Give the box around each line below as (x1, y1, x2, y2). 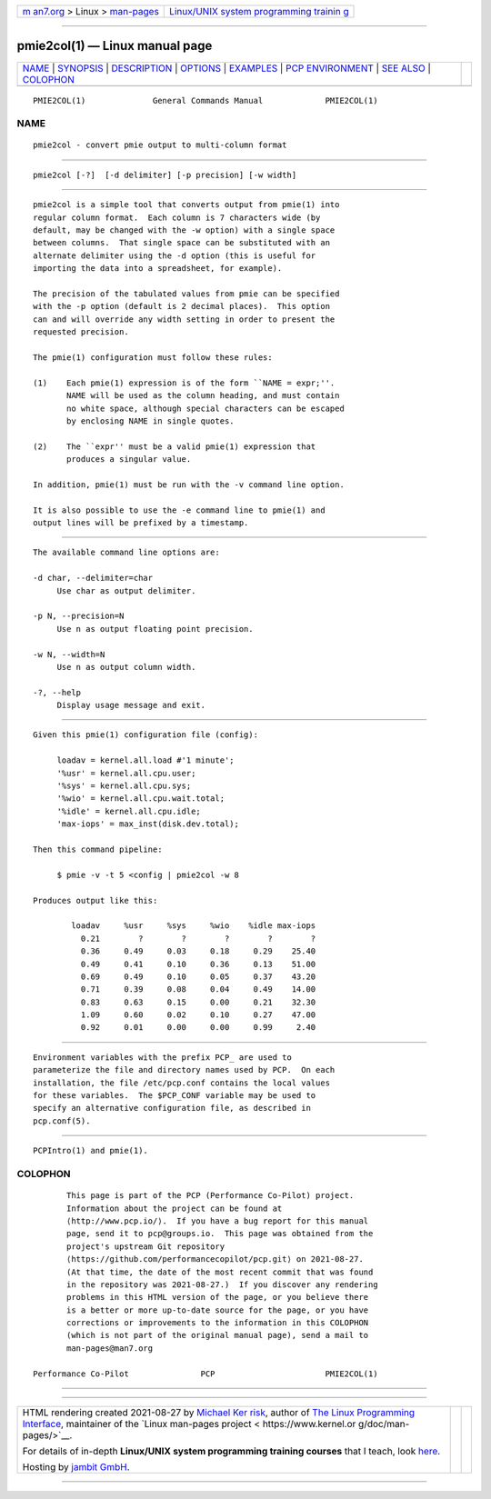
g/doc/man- (357, 1418, 410, 1431)
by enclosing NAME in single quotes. (66, 415, 235, 426)
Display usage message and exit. (56, 700, 206, 711)
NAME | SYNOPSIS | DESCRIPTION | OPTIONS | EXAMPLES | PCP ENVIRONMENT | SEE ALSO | (22, 62, 432, 75)
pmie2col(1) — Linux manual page (16, 38, 213, 54)
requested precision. (33, 327, 129, 337)
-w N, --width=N (33, 649, 105, 659)
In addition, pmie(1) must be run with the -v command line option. (33, 479, 345, 490)
